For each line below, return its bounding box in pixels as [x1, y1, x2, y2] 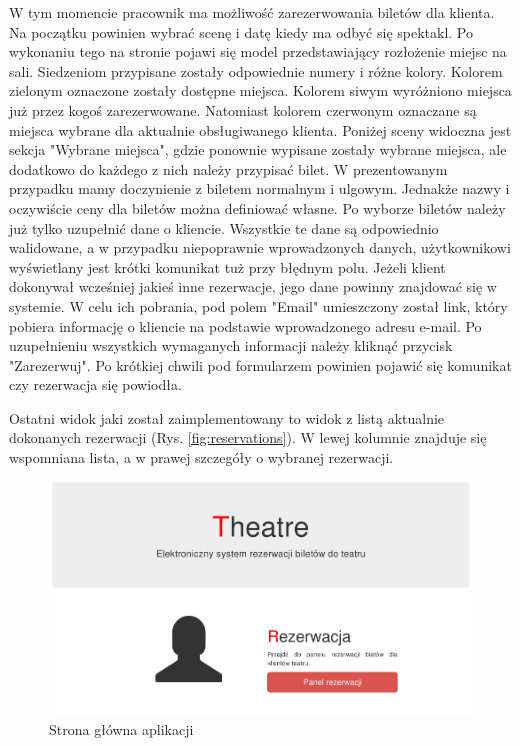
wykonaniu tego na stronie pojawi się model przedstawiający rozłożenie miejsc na [9, 41, 507, 62]
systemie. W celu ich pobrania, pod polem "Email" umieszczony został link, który [9, 295, 508, 316]
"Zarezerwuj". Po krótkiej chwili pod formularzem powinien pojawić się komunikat [9, 354, 512, 375]
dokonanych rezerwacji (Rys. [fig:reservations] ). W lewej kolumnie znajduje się [9, 427, 487, 448]
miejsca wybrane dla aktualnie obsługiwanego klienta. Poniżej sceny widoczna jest [9, 119, 512, 140]
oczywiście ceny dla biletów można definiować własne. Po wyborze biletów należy [9, 197, 506, 218]
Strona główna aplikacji [49, 718, 194, 739]
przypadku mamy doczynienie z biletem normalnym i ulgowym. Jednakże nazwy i [9, 178, 510, 199]
